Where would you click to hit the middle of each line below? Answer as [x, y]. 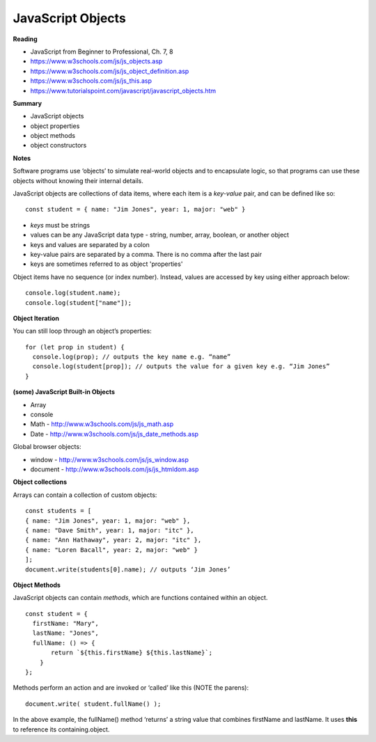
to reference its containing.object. [61, 729]
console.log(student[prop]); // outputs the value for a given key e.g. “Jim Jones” [181, 366]
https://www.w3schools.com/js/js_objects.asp [96, 61]
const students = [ [58, 511]
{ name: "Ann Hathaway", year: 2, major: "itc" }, [113, 540]
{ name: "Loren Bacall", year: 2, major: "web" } [112, 550]
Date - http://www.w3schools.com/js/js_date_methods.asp [114, 434]
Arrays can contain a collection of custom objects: [85, 495]
